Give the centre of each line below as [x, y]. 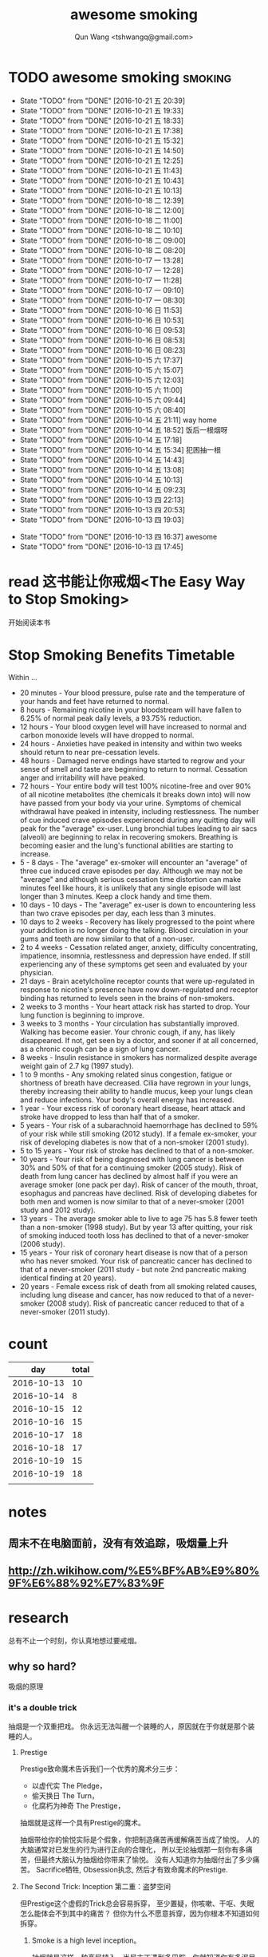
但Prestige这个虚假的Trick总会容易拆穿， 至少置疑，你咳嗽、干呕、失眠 [137, 1903]
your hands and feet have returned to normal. [95, 701]
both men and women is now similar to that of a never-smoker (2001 [132, 1201]
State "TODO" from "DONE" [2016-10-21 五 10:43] [102, 180]
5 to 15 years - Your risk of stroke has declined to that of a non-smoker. [137, 1150]
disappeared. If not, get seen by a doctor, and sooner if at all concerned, [139, 1040]
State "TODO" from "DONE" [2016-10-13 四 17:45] [101, 546]
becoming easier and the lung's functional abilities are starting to [126, 845]
